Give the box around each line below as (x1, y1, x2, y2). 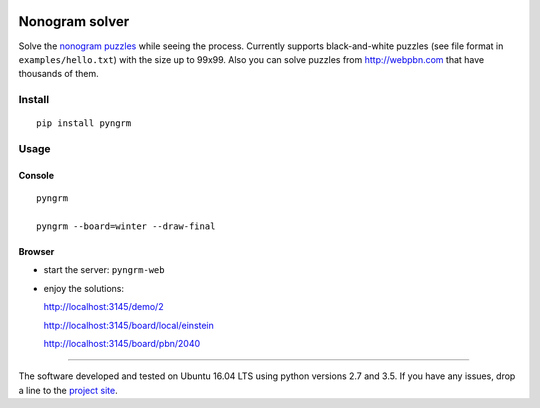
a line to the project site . (18, 384, 119, 396)
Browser (18, 245, 55, 257)
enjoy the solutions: (43, 282, 125, 294)
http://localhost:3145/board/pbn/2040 (43, 337, 201, 349)
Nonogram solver (18, 13, 130, 30)
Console (18, 169, 55, 181)
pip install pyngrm (36, 118, 132, 129)
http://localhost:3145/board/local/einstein (43, 319, 215, 331)
